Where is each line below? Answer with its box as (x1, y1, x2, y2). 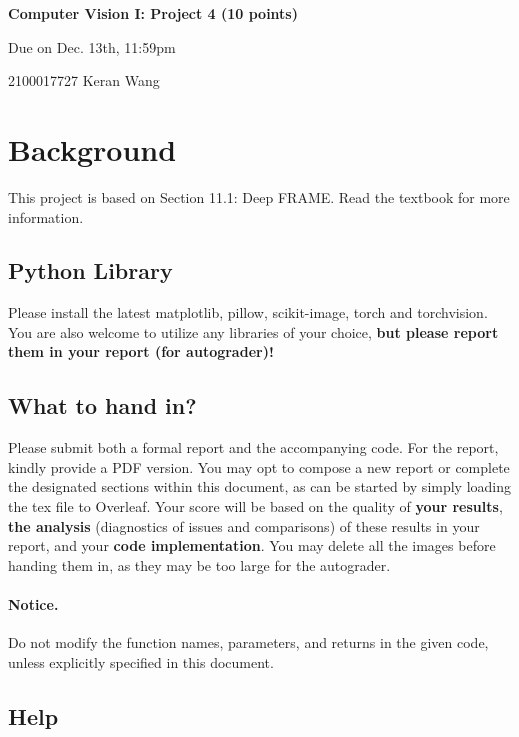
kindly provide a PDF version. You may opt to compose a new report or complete (8, 456, 510, 477)
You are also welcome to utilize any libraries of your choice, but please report (8, 321, 499, 342)
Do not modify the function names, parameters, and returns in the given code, (8, 632, 489, 653)
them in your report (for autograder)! (8, 341, 274, 362)
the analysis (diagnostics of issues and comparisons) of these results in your (8, 515, 480, 536)
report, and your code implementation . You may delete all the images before (8, 535, 496, 556)
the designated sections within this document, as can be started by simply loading (8, 476, 512, 497)
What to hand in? (8, 390, 197, 421)
